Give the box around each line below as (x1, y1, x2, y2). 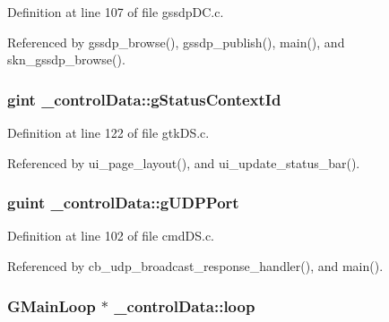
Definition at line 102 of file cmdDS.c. (7, 226, 215, 245)
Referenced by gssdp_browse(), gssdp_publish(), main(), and (7, 32, 345, 51)
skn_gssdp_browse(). (7, 50, 125, 69)
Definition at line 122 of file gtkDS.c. (7, 123, 210, 141)
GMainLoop (7, 294, 96, 317)
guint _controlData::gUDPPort (7, 191, 239, 214)
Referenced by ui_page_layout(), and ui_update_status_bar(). (7, 153, 360, 172)
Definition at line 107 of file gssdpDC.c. (7, 3, 224, 21)
